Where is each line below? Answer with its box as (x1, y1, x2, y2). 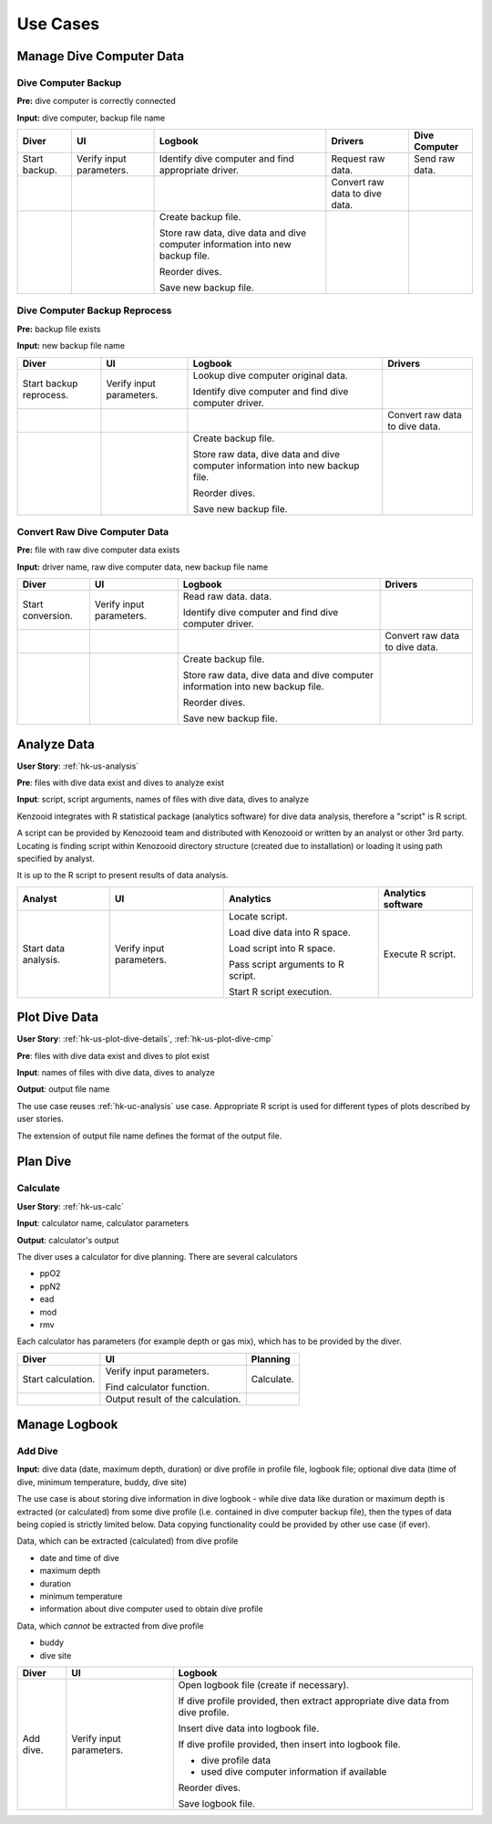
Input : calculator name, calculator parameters (16, 1218, 190, 1229)
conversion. (22, 610, 73, 623)
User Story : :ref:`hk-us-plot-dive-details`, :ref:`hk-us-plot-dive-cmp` (16, 1033, 273, 1044)
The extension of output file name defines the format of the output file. (16, 1130, 282, 1141)
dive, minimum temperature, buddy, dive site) (16, 1476, 187, 1487)
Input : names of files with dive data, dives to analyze (16, 1067, 216, 1078)
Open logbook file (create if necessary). (178, 1678, 350, 1691)
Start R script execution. (228, 985, 333, 998)
